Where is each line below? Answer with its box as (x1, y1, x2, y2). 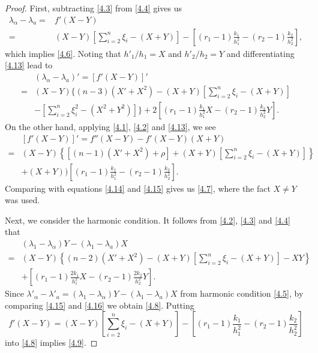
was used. (5, 194, 40, 206)
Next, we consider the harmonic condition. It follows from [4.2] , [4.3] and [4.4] (5, 213, 290, 226)
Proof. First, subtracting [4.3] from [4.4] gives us (5, 2, 182, 14)
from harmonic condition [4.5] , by (180, 287, 304, 300)
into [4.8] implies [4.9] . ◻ (5, 336, 98, 349)
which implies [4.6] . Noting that (5, 47, 121, 59)
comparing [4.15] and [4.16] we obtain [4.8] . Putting (5, 298, 194, 311)
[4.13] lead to (5, 59, 53, 71)
